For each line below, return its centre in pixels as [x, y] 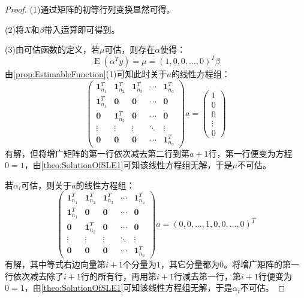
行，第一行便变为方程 [250, 153]
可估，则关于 [46, 185]
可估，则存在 [130, 49]
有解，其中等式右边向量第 [55, 264]
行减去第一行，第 [207, 276]
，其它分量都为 [190, 264]
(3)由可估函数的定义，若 [52, 49]
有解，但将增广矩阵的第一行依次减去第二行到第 [97, 153]
